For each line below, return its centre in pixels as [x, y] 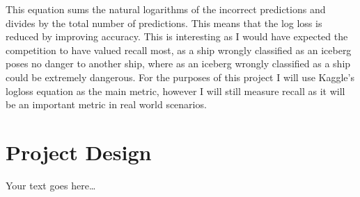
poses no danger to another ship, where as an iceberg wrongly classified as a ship [178, 63]
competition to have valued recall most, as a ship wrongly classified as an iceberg [179, 50]
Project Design [79, 152]
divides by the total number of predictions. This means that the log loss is [164, 23]
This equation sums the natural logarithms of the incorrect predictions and [166, 9]
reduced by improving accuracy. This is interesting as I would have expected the [177, 36]
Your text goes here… [51, 185]
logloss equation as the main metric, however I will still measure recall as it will [175, 91]
